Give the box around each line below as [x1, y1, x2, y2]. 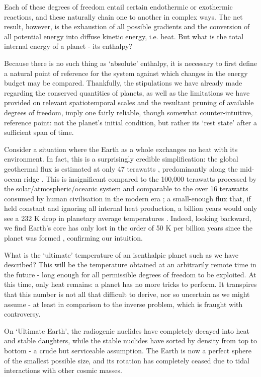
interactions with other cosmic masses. [4, 365, 122, 375]
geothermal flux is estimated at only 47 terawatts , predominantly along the [4, 163, 238, 174]
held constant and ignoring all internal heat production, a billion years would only [4, 203, 257, 213]
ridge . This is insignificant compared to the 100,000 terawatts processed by [24, 173, 256, 184]
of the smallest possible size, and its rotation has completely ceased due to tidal [4, 355, 249, 365]
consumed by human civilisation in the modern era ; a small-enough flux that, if [4, 193, 251, 203]
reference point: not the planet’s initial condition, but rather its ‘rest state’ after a [4, 117, 257, 127]
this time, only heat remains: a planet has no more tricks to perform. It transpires [4, 279, 257, 289]
